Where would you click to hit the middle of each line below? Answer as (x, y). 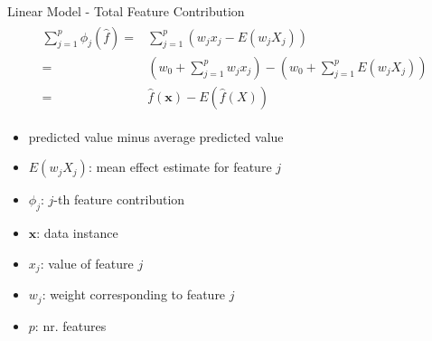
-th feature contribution (119, 199)
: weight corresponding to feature (134, 294)
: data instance (77, 233)
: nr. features (70, 325)
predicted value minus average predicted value (156, 136)
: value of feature (87, 263)
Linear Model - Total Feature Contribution (126, 11)
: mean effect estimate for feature (180, 167)
